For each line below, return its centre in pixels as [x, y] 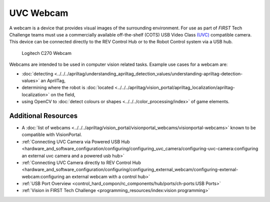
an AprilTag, [53, 80]
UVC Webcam [39, 13]
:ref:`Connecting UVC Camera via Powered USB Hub [76, 142]
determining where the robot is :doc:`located [68, 88]
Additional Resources [43, 115]
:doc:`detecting [37, 74]
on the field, [63, 94]
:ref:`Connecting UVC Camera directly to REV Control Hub [81, 163]
